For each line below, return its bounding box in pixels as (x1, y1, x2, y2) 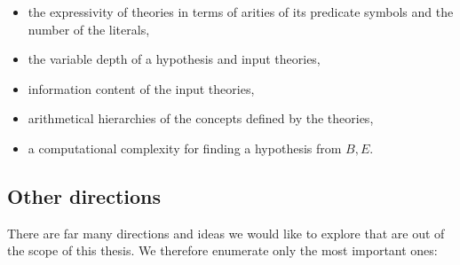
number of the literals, (28, 19, 150, 38)
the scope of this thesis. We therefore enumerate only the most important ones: (7, 241, 438, 260)
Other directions (7, 182, 161, 209)
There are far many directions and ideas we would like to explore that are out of (7, 223, 445, 242)
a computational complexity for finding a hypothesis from (28, 138, 342, 157)
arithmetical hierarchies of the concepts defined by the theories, (28, 109, 374, 128)
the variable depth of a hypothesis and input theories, (28, 50, 321, 68)
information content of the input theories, (28, 79, 255, 97)
